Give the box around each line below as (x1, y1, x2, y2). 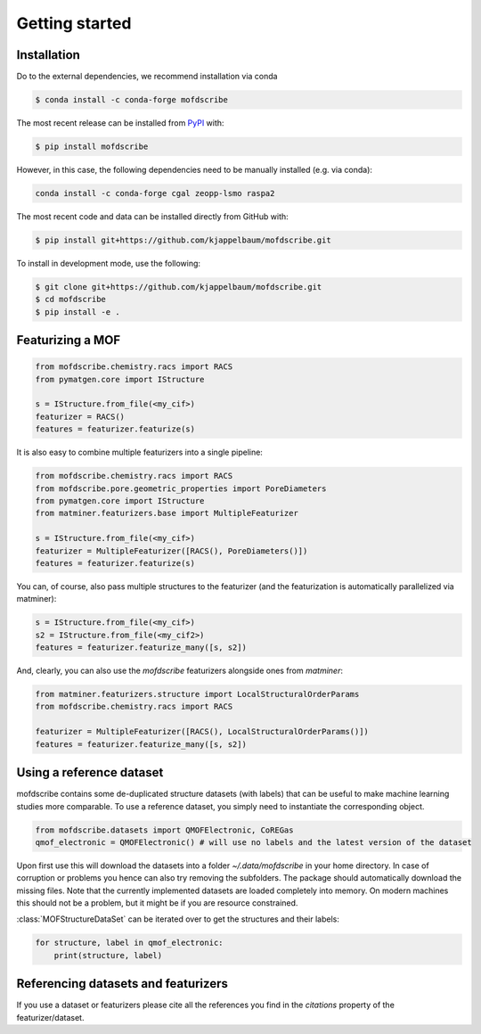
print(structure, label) (53, 950, 163, 960)
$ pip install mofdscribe (35, 142, 149, 152)
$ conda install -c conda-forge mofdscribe (35, 94, 229, 105)
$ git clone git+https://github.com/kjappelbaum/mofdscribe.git (35, 282, 322, 291)
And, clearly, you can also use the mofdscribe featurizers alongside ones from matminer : (16, 665, 343, 677)
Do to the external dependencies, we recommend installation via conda (16, 71, 278, 82)
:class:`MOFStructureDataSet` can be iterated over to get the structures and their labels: (16, 914, 340, 924)
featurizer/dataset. (16, 1012, 85, 1022)
